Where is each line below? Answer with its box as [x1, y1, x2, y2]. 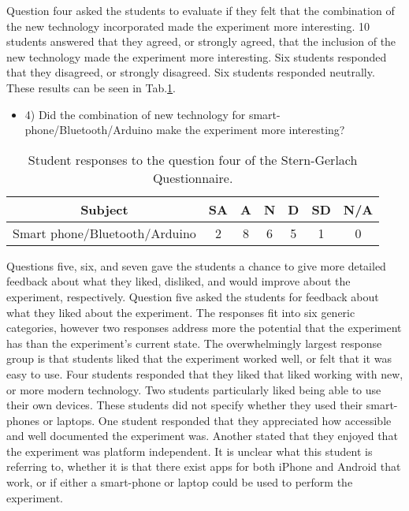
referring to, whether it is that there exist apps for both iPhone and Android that [6, 458, 401, 475]
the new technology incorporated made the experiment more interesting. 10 [6, 17, 370, 34]
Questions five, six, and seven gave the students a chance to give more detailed [6, 257, 386, 274]
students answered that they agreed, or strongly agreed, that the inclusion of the [6, 33, 396, 50]
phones [6, 412, 40, 428]
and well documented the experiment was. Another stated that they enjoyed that [6, 427, 398, 444]
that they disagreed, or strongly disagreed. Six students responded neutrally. [6, 64, 375, 80]
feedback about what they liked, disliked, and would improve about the [6, 273, 351, 289]
